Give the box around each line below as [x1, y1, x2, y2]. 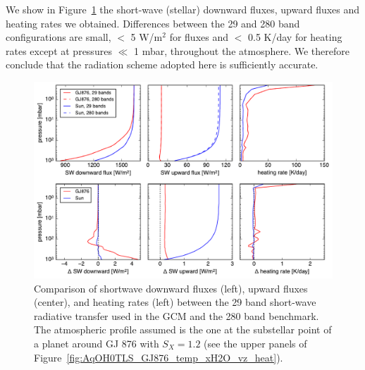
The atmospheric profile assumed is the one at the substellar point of [34, 322, 332, 337]
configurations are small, [6, 30, 111, 44]
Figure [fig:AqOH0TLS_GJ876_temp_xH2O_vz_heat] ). [34, 350, 283, 364]
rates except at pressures [6, 43, 112, 58]
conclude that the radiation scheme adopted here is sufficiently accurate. [6, 57, 318, 72]
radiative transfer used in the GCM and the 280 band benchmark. [34, 308, 319, 323]
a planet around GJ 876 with [34, 336, 159, 351]
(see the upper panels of [204, 336, 307, 351]
